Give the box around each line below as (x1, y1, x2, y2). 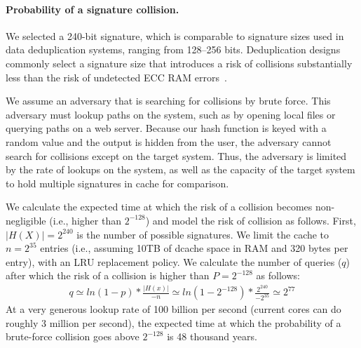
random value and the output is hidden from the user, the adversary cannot (6, 134, 332, 149)
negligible (6, 213, 46, 227)
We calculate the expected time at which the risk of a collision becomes (6, 199, 313, 214)
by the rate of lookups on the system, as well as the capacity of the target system (6, 162, 355, 177)
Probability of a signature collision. (6, 1, 179, 16)
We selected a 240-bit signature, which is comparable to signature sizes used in (6, 28, 344, 43)
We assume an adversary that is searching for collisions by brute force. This (6, 93, 331, 108)
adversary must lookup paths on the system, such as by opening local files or (6, 107, 336, 121)
